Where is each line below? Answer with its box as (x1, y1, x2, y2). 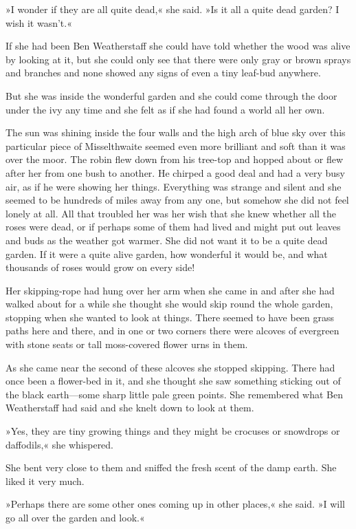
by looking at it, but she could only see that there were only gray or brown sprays (5, 52, 351, 66)
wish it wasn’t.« (5, 15, 72, 30)
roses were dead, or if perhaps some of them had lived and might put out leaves (5, 219, 341, 234)
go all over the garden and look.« (5, 510, 145, 524)
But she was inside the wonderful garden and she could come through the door (5, 88, 337, 102)
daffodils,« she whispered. (5, 437, 114, 451)
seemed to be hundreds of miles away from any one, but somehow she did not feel (5, 193, 349, 207)
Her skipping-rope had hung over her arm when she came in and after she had (5, 283, 335, 297)
